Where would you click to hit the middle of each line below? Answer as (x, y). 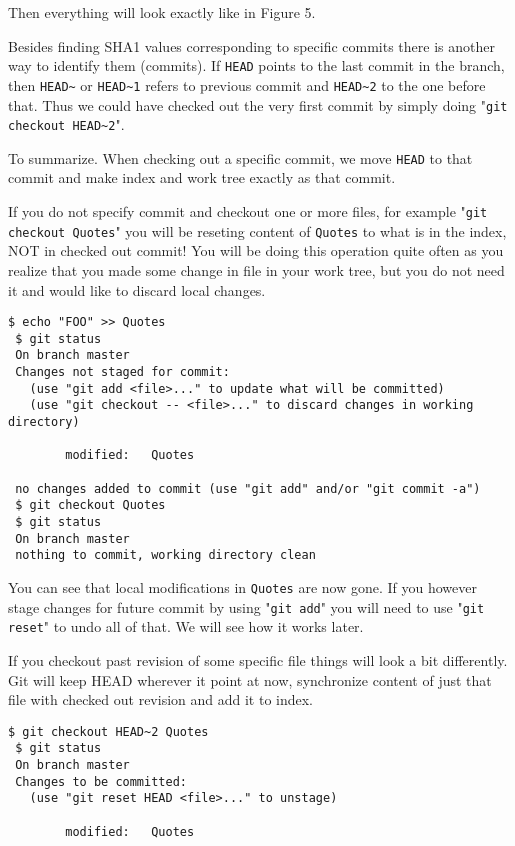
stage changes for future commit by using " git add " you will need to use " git (246, 606)
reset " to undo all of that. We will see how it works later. (186, 626)
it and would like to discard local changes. (137, 289)
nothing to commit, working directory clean (165, 555)
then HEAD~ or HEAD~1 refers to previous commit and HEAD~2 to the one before (247, 84)
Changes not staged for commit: (122, 372)
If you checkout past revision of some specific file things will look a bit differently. (258, 659)
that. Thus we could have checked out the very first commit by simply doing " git (258, 104)
